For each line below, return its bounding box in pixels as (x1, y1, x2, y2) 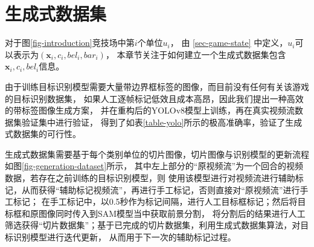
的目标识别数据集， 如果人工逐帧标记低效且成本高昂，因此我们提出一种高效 (5, 92, 304, 104)
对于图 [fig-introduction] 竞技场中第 (5, 36, 135, 49)
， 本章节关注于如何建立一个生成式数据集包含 (105, 48, 286, 60)
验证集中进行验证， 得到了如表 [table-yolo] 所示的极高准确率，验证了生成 (21, 115, 303, 128)
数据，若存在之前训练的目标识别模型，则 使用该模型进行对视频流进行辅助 (5, 172, 295, 184)
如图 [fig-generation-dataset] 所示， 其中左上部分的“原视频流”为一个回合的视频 (5, 159, 304, 172)
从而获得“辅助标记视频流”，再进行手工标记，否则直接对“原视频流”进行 (21, 183, 300, 196)
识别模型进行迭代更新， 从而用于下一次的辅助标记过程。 (13, 231, 236, 243)
